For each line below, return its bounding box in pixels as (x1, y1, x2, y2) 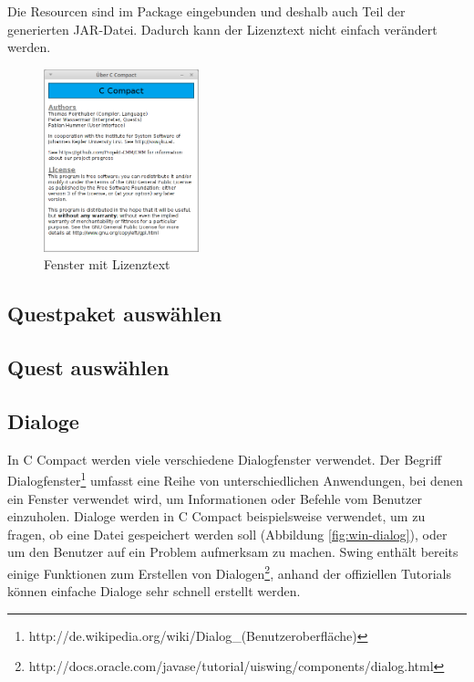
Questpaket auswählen (7, 299, 222, 328)
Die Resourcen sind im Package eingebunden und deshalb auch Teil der (7, 2, 406, 20)
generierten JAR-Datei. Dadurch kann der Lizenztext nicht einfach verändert (7, 19, 438, 38)
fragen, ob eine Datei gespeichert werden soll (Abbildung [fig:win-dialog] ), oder (7, 524, 448, 543)
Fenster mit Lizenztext (44, 255, 170, 274)
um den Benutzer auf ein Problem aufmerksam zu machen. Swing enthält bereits (7, 542, 459, 561)
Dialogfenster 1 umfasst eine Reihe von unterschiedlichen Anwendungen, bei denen (7, 468, 463, 490)
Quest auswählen (7, 353, 170, 382)
